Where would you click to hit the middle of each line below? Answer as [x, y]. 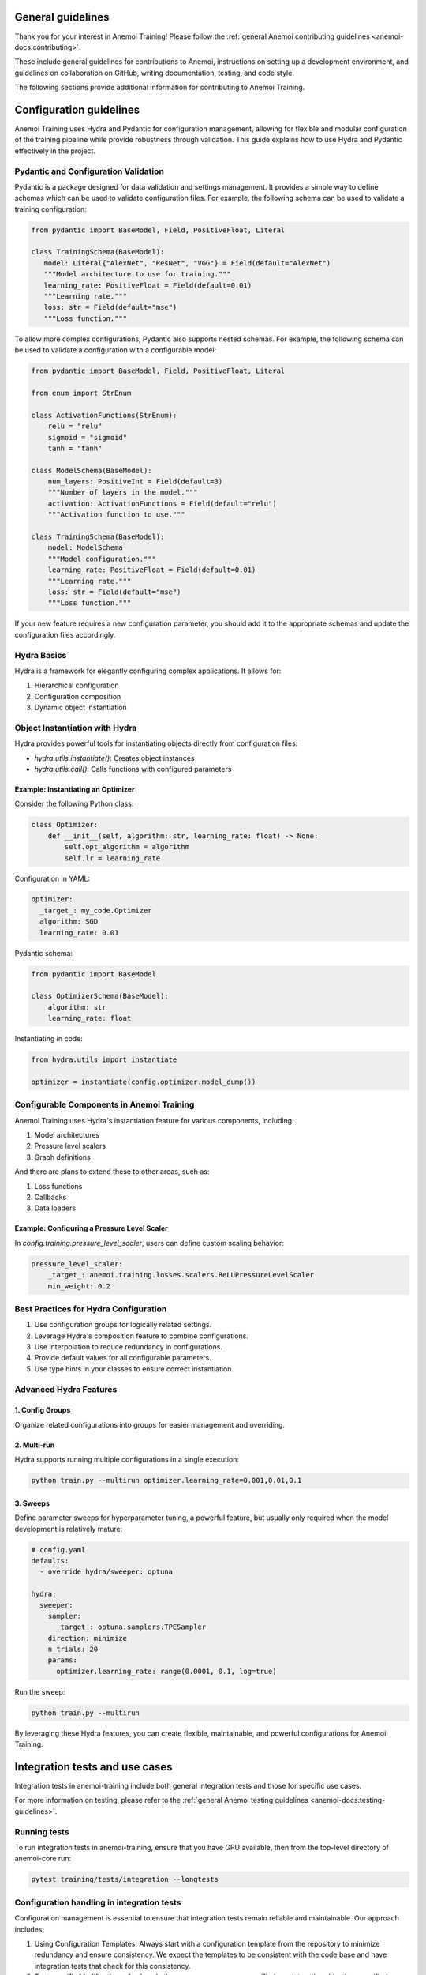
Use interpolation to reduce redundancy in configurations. [128, 1347]
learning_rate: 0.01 [79, 933]
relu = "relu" [75, 426]
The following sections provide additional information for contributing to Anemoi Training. [160, 88]
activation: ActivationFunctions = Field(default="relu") [162, 503]
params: [63, 1660]
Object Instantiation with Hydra [76, 728]
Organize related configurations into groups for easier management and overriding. [150, 1424]
